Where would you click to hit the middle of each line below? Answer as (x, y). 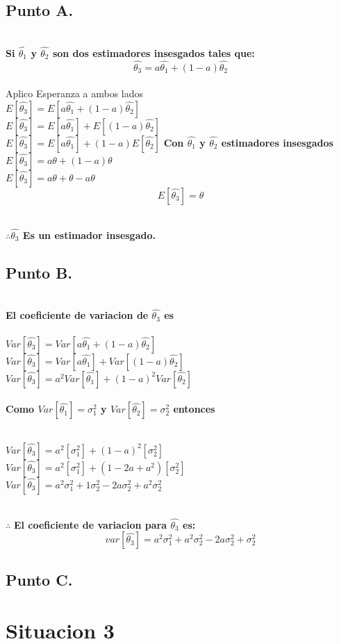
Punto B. (39, 272)
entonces (194, 409)
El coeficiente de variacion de (77, 315)
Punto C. (39, 579)
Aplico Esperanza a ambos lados (75, 93)
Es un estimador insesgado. (89, 234)
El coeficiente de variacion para (90, 524)
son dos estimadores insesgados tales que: (154, 53)
